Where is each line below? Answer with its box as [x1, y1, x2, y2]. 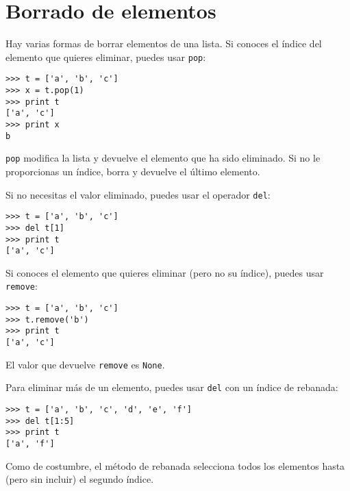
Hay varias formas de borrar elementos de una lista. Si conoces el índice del [5, 36, 322, 51]
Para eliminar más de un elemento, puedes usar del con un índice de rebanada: [5, 380, 338, 394]
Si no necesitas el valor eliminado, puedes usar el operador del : [5, 187, 271, 201]
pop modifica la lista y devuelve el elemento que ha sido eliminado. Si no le [5, 151, 321, 165]
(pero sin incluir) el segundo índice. [5, 472, 154, 486]
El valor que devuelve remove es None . [5, 357, 165, 371]
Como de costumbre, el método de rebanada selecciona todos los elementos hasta [5, 458, 345, 473]
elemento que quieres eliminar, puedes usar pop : [5, 49, 206, 64]
